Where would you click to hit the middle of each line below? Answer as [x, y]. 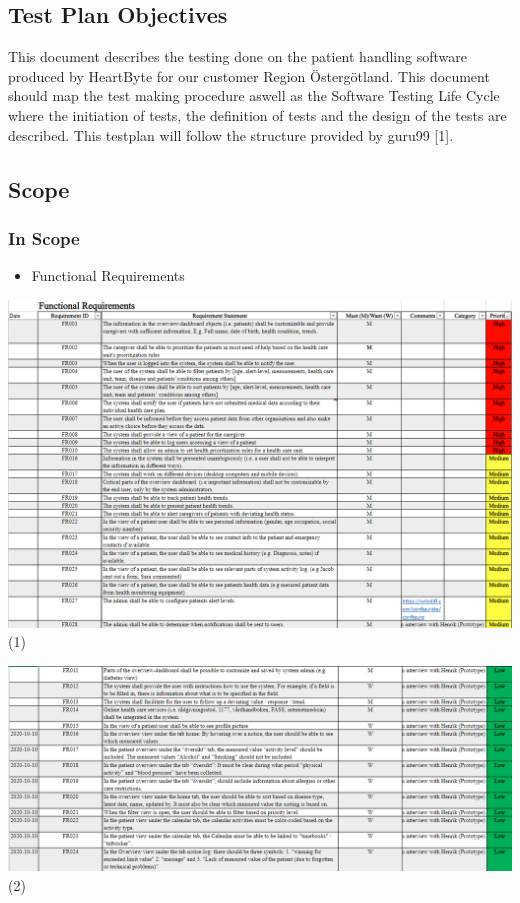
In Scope [44, 237]
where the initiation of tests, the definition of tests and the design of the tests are [257, 114]
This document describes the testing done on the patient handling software [237, 56]
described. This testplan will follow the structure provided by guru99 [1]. [231, 134]
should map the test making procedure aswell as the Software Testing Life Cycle [254, 95]
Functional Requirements [108, 275]
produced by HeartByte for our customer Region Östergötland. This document [249, 75]
